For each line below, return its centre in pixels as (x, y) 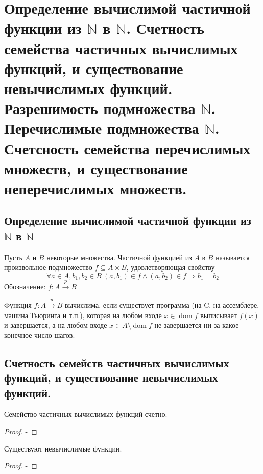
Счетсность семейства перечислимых (127, 148)
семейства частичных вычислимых (121, 48)
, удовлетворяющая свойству (171, 267)
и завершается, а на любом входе (56, 325)
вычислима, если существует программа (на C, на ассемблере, (162, 305)
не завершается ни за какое (197, 325)
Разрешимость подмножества (100, 108)
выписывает (219, 315)
